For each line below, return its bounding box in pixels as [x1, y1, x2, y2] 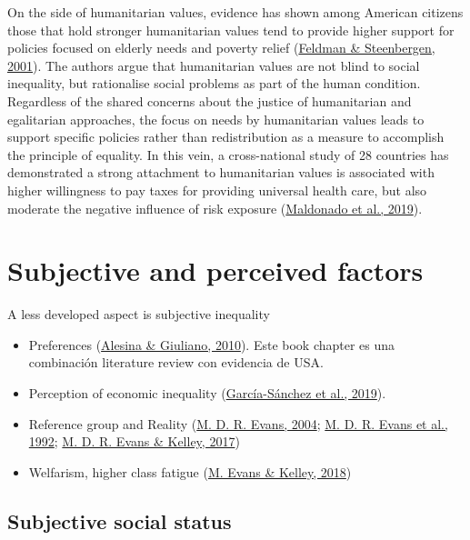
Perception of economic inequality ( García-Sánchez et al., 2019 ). [28, 384, 386, 403]
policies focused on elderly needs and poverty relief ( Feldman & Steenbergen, [7, 38, 435, 57]
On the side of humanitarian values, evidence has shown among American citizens [7, 3, 464, 21]
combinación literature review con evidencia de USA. [28, 353, 324, 372]
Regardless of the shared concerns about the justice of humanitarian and [7, 91, 412, 110]
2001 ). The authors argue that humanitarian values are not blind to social [7, 55, 420, 75]
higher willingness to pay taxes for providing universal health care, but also [7, 180, 427, 199]
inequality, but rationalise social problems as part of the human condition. [7, 74, 421, 93]
